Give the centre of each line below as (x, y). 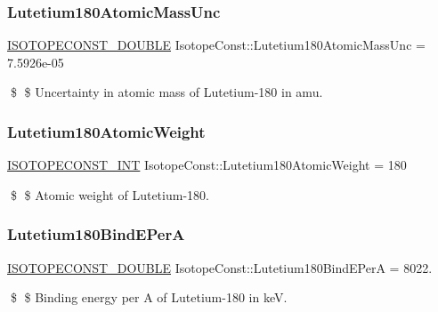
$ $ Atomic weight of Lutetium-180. (109, 194)
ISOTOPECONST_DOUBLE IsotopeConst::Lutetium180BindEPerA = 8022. (220, 267)
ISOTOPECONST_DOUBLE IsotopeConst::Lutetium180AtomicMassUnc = (216, 45)
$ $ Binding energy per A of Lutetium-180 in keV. (149, 297)
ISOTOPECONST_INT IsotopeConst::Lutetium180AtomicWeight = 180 (207, 165)
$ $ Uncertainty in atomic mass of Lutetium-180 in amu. (166, 92)
